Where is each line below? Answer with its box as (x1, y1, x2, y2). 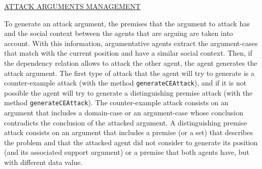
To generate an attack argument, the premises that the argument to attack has (4, 18, 250, 28)
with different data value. (4, 157, 83, 167)
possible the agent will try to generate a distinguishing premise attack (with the (4, 87, 253, 98)
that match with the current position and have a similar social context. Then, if (4, 48, 252, 58)
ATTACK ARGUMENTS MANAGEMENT (4, 1, 141, 11)
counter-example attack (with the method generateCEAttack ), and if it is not (4, 77, 247, 88)
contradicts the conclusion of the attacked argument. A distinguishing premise (4, 117, 247, 128)
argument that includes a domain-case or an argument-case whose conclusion (4, 107, 244, 118)
